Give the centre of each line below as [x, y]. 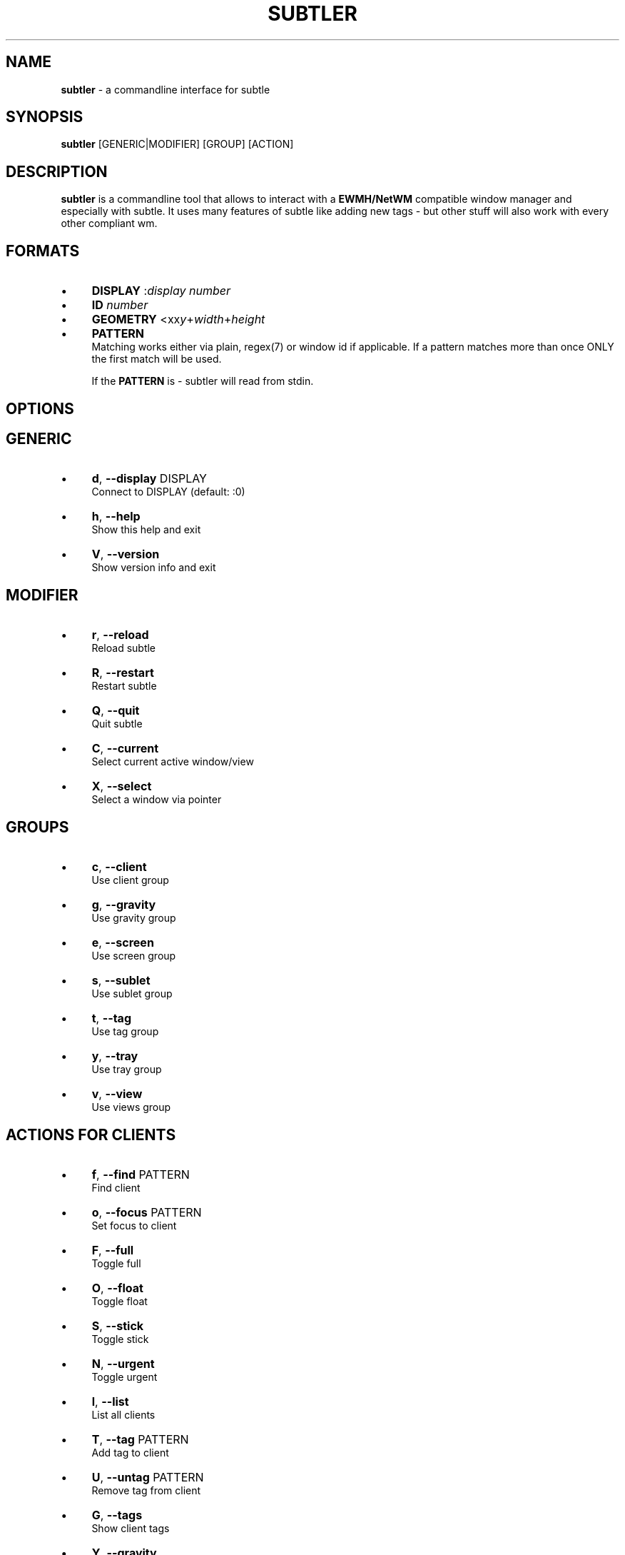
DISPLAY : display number [161, 291]
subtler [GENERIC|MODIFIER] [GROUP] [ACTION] [177, 144]
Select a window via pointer [157, 800]
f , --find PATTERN [141, 1174]
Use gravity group [134, 918]
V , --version [126, 554]
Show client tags [131, 1528]
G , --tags [117, 1515]
